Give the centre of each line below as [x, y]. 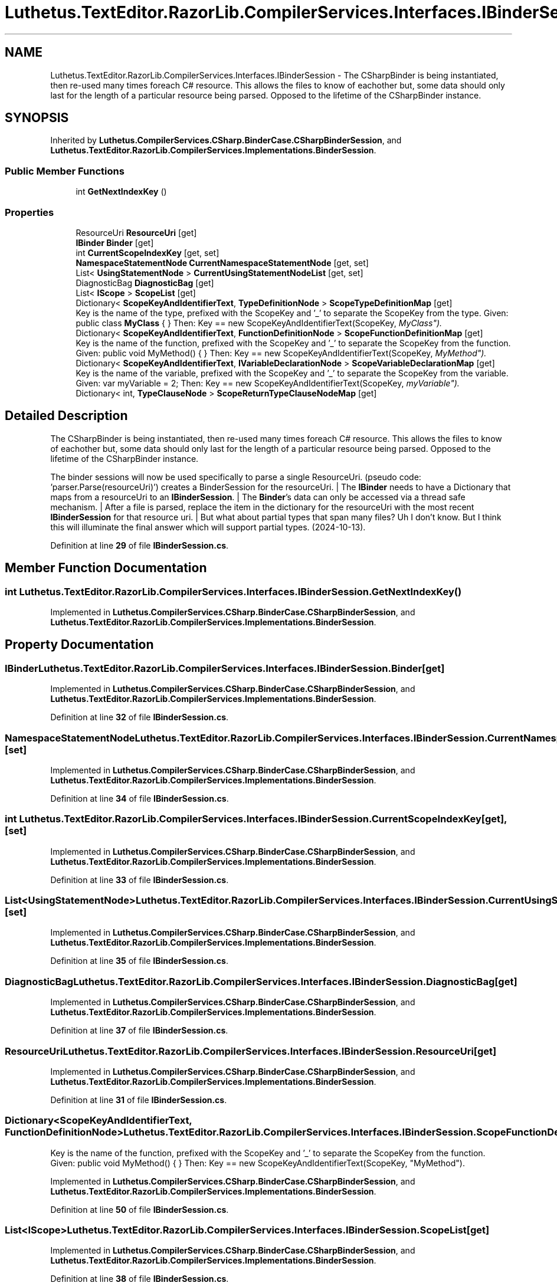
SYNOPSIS [37, 118]
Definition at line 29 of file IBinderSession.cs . [140, 545]
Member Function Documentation [106, 568]
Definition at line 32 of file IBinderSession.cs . [140, 717]
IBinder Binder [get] [115, 242]
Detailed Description [66, 416]
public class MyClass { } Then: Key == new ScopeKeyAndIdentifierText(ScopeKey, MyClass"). [259, 323]
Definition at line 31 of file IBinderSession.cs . [139, 1100]
